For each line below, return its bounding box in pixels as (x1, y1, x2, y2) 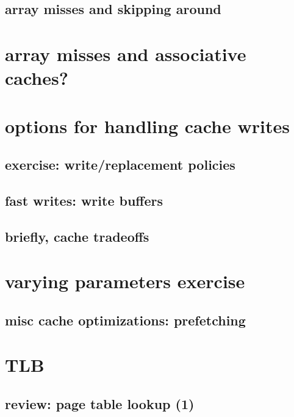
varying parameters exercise (5, 269, 245, 294)
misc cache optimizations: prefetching (5, 310, 246, 329)
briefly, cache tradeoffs (5, 227, 149, 245)
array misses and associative (5, 41, 246, 66)
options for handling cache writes (5, 113, 290, 138)
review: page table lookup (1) (5, 394, 195, 413)
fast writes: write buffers (5, 190, 163, 209)
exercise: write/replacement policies (5, 155, 235, 174)
